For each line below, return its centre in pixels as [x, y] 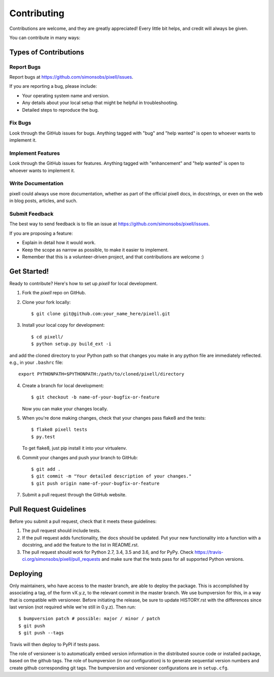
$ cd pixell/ [47, 337]
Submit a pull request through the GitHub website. [74, 495]
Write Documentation [36, 184]
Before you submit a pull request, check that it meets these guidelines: [83, 521]
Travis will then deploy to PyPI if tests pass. [55, 644]
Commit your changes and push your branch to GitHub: [80, 457]
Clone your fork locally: [46, 302]
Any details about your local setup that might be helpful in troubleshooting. [100, 103]
